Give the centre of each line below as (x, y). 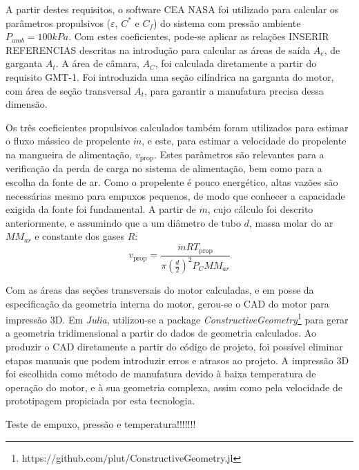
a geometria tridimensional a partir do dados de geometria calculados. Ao (161, 333)
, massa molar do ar (291, 222)
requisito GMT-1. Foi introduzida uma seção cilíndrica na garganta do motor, (170, 76)
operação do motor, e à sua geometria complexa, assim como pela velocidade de (174, 387)
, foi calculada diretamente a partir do (236, 63)
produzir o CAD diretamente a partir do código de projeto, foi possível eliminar (174, 347)
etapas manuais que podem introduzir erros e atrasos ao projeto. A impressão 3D (177, 360)
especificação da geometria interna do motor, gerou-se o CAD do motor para (167, 303)
